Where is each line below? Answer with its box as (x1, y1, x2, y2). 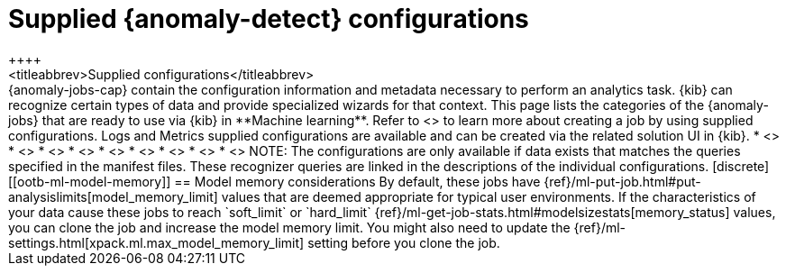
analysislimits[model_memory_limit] (8, 188, 218, 205)
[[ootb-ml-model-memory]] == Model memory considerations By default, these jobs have (8, 173, 541, 189)
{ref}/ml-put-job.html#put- (544, 173, 701, 189)
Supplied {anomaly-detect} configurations (8, 4, 529, 34)
